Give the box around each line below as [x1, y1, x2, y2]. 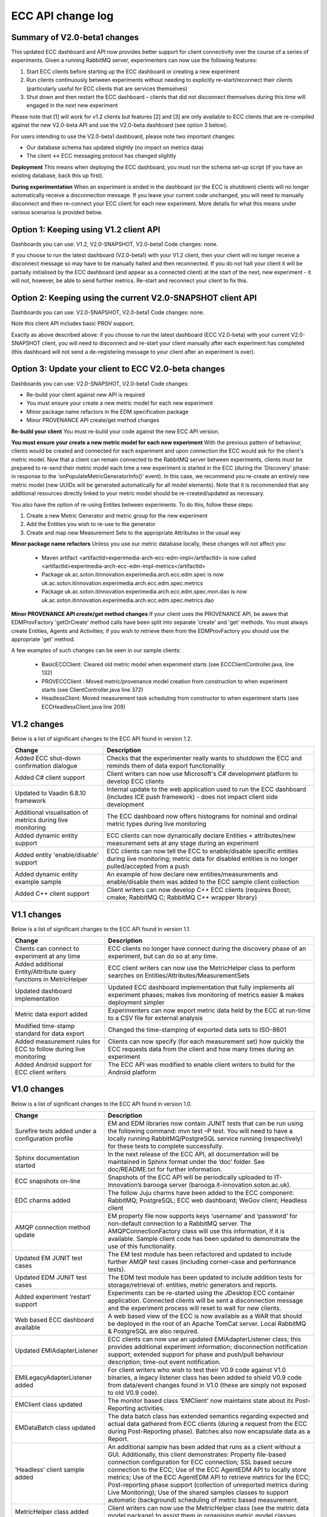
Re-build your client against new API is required [26, 391, 145, 398]
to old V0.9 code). [107, 1388, 159, 1397]
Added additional [15, 960, 64, 968]
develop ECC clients [107, 777, 165, 786]
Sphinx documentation [15, 1154, 80, 1162]
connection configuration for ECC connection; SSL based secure [107, 1458, 292, 1466]
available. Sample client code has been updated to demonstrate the [107, 1234, 300, 1243]
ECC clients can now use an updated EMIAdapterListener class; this [107, 1335, 302, 1343]
